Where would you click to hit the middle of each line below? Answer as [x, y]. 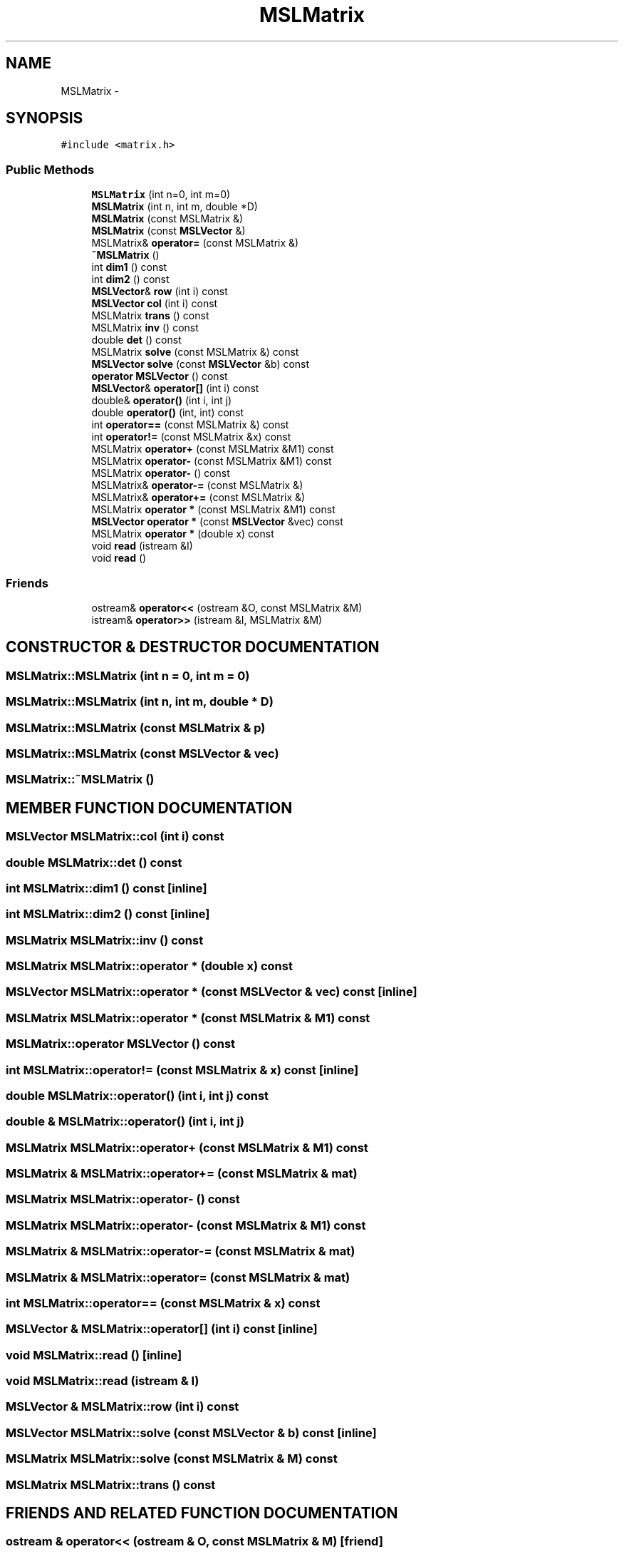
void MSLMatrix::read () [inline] [94, 1355]
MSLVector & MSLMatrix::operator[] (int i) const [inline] [162, 1329]
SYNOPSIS [45, 118]
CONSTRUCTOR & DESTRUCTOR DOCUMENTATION [193, 647]
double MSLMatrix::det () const [94, 862]
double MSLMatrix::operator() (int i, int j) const [137, 1095]
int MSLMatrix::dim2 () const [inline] [108, 914]
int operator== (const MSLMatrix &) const [190, 425]
